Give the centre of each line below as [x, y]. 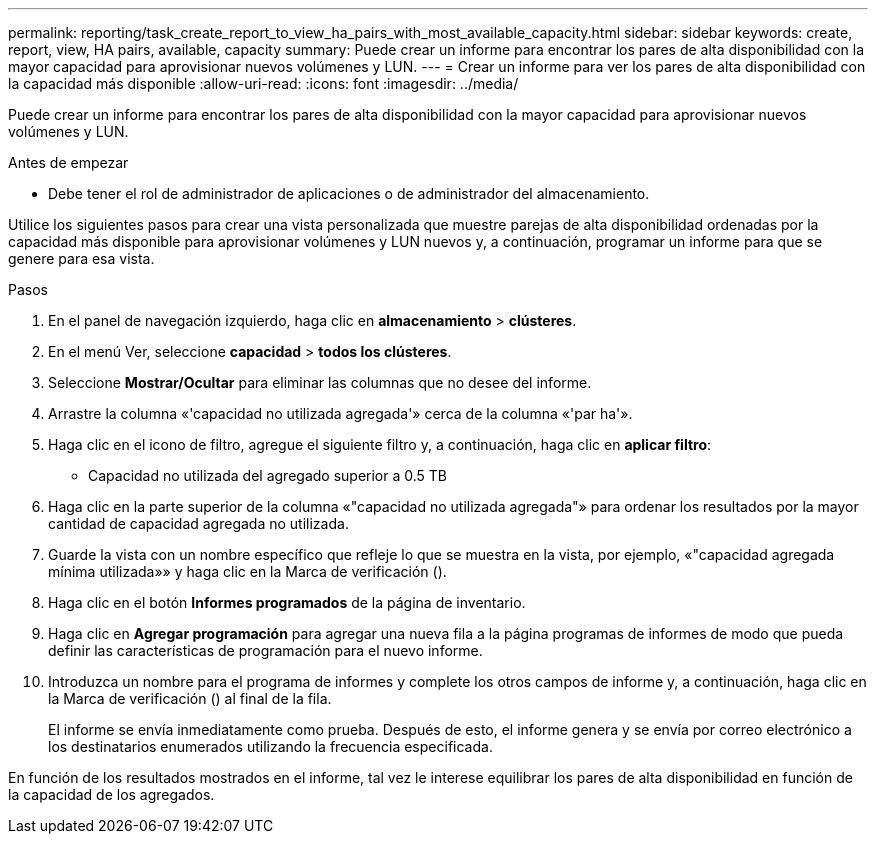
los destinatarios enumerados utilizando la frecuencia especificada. [270, 746]
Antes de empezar [68, 162]
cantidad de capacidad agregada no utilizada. [198, 523]
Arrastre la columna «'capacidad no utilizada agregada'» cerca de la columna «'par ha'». [340, 413]
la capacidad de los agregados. [111, 794]
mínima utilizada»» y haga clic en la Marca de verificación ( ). [247, 571]
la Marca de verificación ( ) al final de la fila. [190, 698]
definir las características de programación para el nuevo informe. [265, 650]
